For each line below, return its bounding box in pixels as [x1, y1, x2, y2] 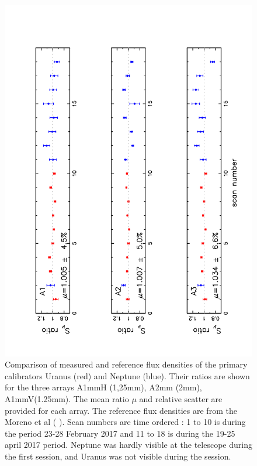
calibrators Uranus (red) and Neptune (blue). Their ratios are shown [5, 369, 250, 382]
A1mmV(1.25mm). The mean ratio [5, 393, 129, 405]
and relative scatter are [139, 393, 223, 405]
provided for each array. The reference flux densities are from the [5, 404, 237, 416]
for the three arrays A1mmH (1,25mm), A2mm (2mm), [5, 381, 202, 393]
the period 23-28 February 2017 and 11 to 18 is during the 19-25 [5, 427, 235, 439]
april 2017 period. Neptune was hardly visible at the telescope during [5, 438, 252, 451]
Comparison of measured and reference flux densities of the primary [5, 358, 248, 370]
